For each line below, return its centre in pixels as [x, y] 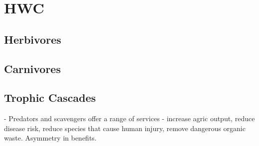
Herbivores [33, 39]
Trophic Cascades [50, 98]
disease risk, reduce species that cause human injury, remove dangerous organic [125, 128]
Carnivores [32, 68]
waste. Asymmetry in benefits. [50, 138]
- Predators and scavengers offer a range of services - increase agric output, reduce [129, 118]
